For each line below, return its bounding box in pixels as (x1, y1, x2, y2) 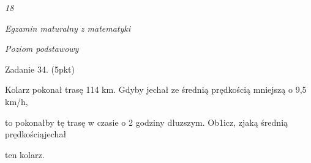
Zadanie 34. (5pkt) (5, 62, 75, 75)
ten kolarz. (5, 148, 45, 161)
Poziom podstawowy (5, 42, 79, 55)
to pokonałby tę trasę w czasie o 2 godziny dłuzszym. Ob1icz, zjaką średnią (5, 115, 288, 128)
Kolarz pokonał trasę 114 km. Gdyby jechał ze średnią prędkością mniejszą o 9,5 (5, 83, 307, 96)
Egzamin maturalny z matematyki (5, 21, 131, 34)
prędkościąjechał (5, 128, 67, 140)
